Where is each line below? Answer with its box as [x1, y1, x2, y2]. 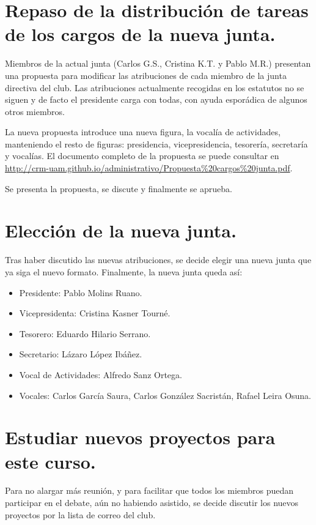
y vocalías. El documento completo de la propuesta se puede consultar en [5, 149, 279, 162]
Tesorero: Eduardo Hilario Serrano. [19, 327, 151, 340]
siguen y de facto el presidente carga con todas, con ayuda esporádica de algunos [5, 93, 307, 106]
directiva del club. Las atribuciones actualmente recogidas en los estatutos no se [5, 81, 304, 94]
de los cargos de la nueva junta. [5, 21, 276, 47]
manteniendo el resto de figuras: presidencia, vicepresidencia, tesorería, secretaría [5, 137, 308, 150]
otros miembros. [5, 105, 65, 117]
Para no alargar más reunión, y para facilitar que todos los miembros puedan [5, 484, 294, 497]
